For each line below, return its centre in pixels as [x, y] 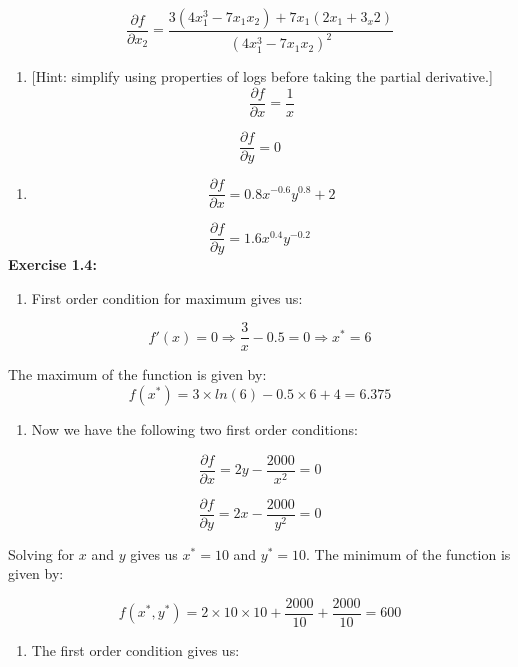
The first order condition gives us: [135, 650]
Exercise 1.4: [52, 264]
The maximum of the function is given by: [137, 374]
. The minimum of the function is [408, 553]
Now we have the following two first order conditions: [194, 429]
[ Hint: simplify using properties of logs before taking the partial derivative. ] [262, 76]
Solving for [41, 553]
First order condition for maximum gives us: [167, 297]
